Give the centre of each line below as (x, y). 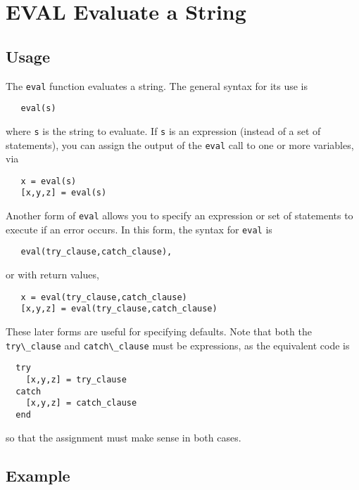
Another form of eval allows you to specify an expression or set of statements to (179, 215)
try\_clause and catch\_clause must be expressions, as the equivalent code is (178, 345)
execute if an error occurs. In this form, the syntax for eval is (139, 229)
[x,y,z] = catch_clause (81, 403)
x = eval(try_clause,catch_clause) (104, 297)
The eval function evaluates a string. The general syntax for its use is (157, 85)
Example (38, 475)
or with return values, (52, 275)
